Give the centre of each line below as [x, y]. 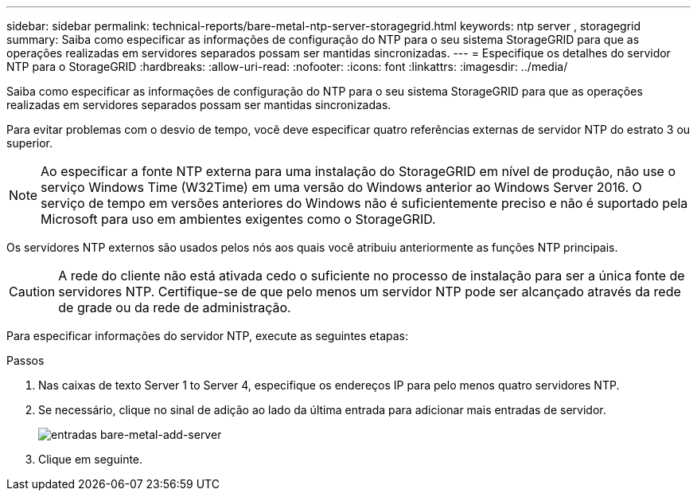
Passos [25, 360]
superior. [30, 143]
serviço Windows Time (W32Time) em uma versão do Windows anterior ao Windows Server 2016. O [341, 187]
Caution [32, 292]
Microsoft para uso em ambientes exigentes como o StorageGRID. [238, 219]
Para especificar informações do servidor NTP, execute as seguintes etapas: [207, 336]
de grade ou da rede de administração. [175, 307]
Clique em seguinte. [91, 459]
